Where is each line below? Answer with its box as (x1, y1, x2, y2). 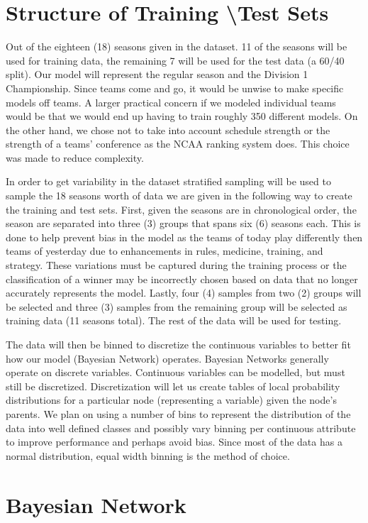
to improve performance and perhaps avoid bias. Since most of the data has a (6, 434, 342, 449)
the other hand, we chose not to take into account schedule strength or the (6, 122, 330, 137)
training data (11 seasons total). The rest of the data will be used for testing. (6, 313, 342, 328)
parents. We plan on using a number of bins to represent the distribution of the (6, 406, 351, 421)
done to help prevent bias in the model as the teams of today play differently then (6, 229, 363, 244)
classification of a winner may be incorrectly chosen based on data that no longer (6, 271, 358, 286)
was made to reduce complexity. (6, 150, 144, 165)
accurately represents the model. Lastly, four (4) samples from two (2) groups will (6, 285, 362, 300)
